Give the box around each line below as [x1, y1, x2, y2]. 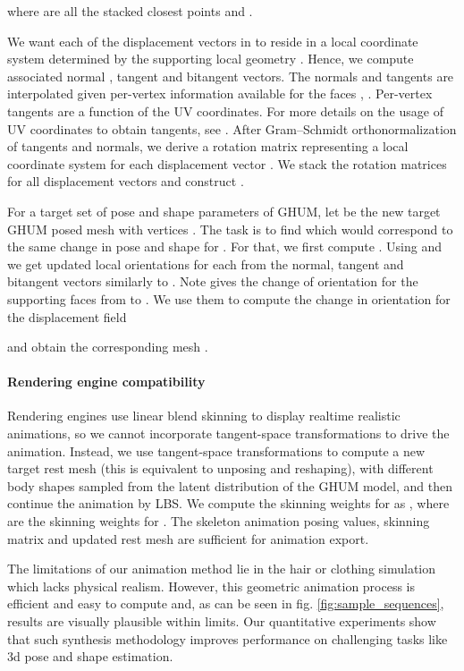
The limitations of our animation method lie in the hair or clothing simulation [7, 559, 436, 578]
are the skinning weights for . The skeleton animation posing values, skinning [7, 512, 430, 531]
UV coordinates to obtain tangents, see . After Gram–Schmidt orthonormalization [7, 119, 457, 138]
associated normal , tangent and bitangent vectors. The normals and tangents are [7, 66, 454, 85]
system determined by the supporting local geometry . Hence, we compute [7, 49, 414, 68]
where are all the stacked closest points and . [7, 2, 253, 20]
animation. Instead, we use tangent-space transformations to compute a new [7, 441, 426, 460]
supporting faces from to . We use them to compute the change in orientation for [7, 289, 451, 308]
